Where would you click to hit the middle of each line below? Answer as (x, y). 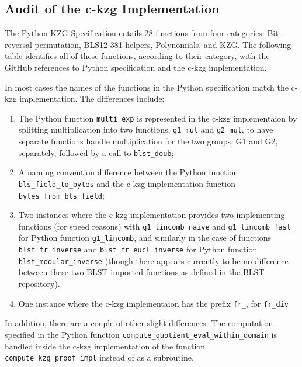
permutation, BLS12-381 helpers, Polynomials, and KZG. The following (163, 44)
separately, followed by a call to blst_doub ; (96, 152)
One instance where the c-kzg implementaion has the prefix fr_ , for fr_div (153, 303)
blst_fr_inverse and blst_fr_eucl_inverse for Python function (138, 249)
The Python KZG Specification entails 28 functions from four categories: (135, 33)
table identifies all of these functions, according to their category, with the (137, 56)
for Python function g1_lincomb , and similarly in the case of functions (145, 238)
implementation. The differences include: (92, 98)
